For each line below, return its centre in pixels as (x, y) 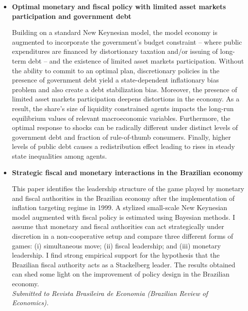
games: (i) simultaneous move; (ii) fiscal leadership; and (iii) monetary (116, 245)
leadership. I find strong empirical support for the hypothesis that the (116, 255)
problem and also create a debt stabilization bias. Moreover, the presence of (124, 89)
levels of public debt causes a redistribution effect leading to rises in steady (123, 146)
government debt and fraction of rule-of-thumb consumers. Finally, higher (121, 137)
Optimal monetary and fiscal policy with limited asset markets (119, 6)
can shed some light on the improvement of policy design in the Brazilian (121, 274)
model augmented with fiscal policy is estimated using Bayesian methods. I (124, 217)
